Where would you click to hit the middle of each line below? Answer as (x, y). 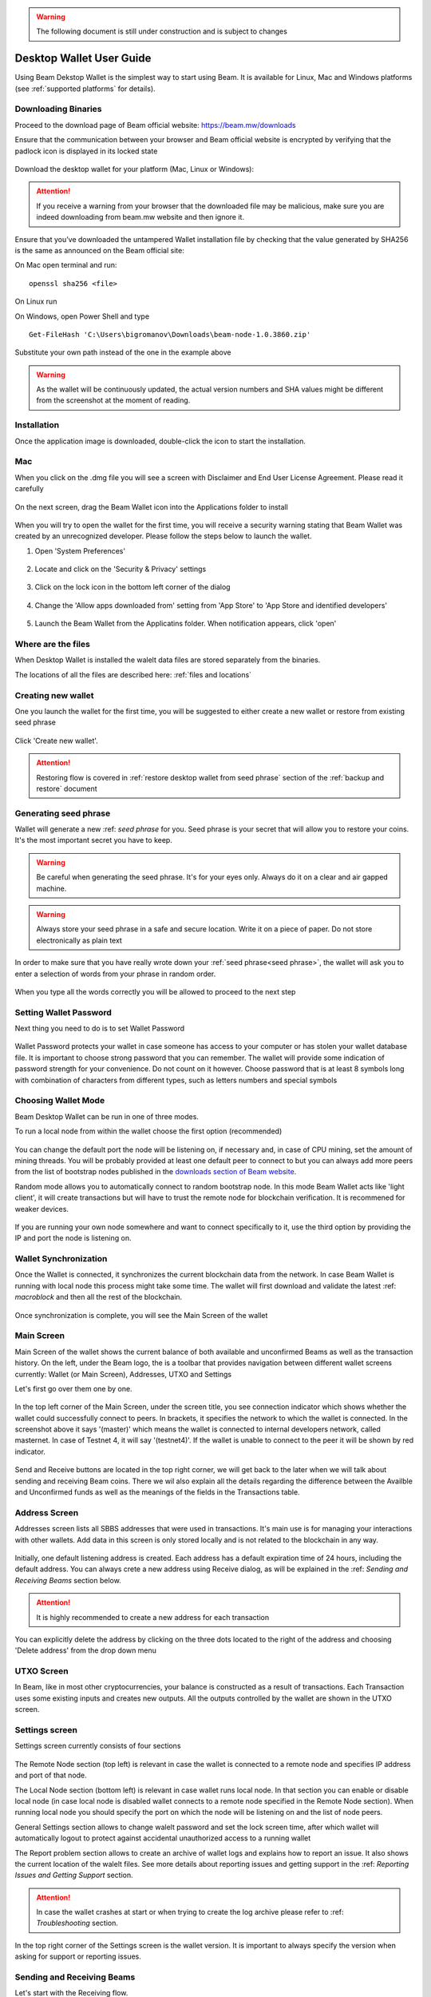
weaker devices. (42, 1209)
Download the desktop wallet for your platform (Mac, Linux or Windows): (134, 169)
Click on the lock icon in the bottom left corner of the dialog (132, 587)
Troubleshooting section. (77, 1923)
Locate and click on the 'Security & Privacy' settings (121, 569)
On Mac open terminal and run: (66, 265)
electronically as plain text (79, 940)
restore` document (67, 788)
